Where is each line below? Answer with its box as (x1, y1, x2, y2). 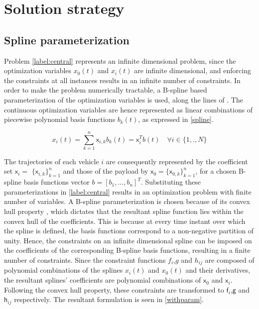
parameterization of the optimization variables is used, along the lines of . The (4, 94, 243, 104)
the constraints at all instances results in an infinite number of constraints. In (4, 75, 241, 85)
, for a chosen (195, 166, 237, 176)
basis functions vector (23, 177, 90, 187)
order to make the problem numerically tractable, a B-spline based (4, 85, 207, 95)
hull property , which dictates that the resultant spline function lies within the (4, 206, 244, 216)
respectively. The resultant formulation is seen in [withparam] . (14, 294, 204, 305)
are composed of (205, 255, 255, 265)
